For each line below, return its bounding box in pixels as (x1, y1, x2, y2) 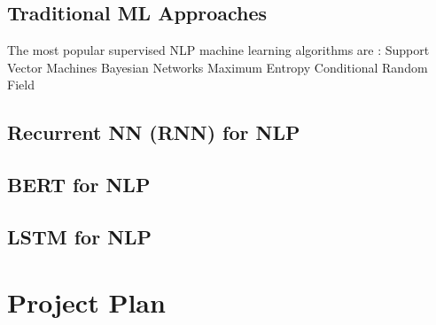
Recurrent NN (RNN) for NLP (7, 119, 300, 146)
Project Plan (7, 283, 166, 320)
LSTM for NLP (7, 222, 152, 250)
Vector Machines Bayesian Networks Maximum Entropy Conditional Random (7, 58, 428, 76)
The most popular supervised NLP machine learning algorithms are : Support (7, 41, 430, 59)
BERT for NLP (7, 171, 151, 198)
